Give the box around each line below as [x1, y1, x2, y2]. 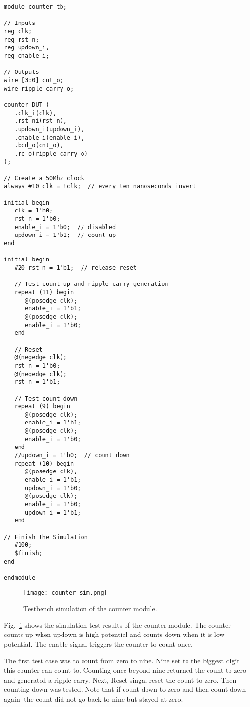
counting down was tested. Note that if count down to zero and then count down [4, 684, 246, 694]
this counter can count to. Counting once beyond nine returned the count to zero [4, 665, 247, 675]
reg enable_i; [4, 52, 50, 59]
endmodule [4, 574, 36, 581]
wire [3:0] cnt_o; [4, 76, 63, 84]
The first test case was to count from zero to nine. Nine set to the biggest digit [4, 655, 240, 665]
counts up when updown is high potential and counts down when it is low [4, 629, 225, 639]
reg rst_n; [4, 36, 39, 43]
